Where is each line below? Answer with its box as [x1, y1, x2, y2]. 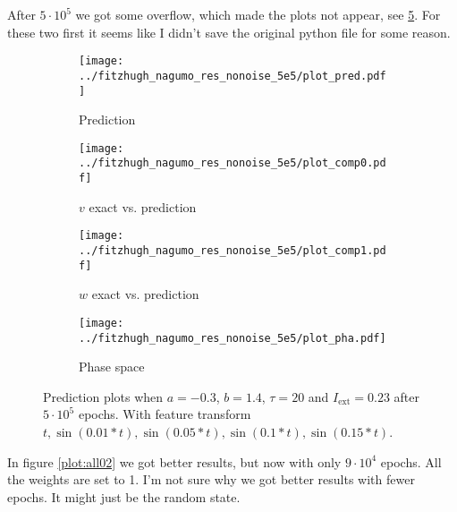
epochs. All [380, 452, 442, 471]
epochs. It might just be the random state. [7, 487, 241, 506]
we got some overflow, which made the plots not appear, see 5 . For [75, 5, 441, 23]
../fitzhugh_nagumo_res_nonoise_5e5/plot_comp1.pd [79, 243, 386, 257]
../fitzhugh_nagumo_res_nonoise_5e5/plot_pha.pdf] [79, 331, 386, 345]
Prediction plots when [43, 387, 164, 405]
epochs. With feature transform [78, 405, 251, 423]
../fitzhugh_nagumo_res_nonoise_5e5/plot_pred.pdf [79, 69, 386, 82]
